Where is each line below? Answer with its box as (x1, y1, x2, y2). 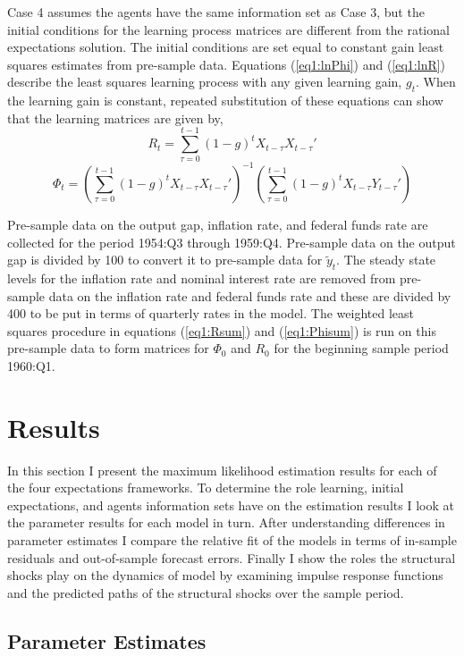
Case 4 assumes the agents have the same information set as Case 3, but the (7, 3, 425, 21)
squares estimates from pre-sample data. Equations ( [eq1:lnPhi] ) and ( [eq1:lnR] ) (7, 55, 446, 73)
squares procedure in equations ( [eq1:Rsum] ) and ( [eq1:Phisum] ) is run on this (7, 321, 436, 340)
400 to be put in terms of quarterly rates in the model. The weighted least (7, 304, 414, 323)
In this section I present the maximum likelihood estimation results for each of (7, 460, 437, 479)
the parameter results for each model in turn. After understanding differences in (7, 513, 445, 532)
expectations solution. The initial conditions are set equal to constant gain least (7, 38, 444, 56)
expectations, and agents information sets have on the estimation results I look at (7, 495, 454, 514)
